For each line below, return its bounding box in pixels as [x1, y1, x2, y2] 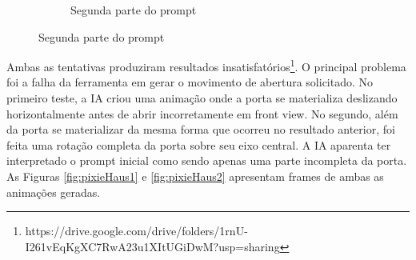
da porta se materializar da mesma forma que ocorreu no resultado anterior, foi [6, 121, 395, 138]
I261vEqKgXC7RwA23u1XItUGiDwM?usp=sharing [25, 238, 280, 254]
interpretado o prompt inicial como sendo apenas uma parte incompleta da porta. [6, 152, 407, 169]
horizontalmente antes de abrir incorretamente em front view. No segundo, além [6, 105, 398, 122]
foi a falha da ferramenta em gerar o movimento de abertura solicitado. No [6, 74, 374, 90]
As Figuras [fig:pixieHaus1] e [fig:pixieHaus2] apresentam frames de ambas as [6, 168, 384, 184]
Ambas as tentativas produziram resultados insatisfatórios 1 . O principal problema [6, 56, 406, 74]
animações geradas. [6, 183, 101, 200]
